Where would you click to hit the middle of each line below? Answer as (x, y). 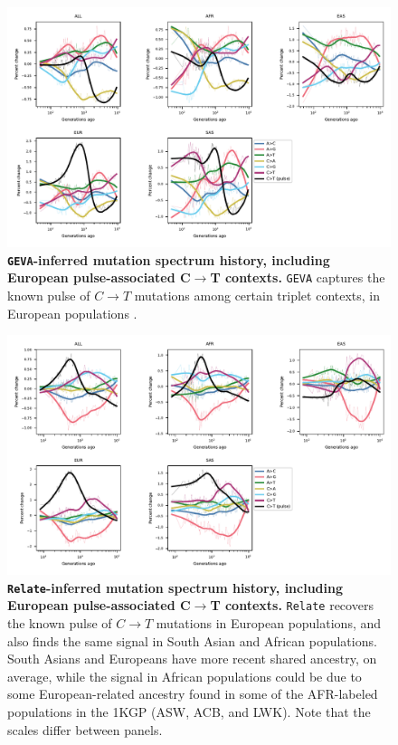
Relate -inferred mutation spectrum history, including (175, 587)
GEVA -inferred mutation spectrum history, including (169, 259)
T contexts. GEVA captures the (298, 277)
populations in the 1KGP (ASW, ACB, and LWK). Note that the (189, 711)
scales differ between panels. (85, 729)
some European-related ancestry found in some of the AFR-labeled (193, 694)
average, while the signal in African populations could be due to (185, 676)
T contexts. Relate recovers (292, 605)
